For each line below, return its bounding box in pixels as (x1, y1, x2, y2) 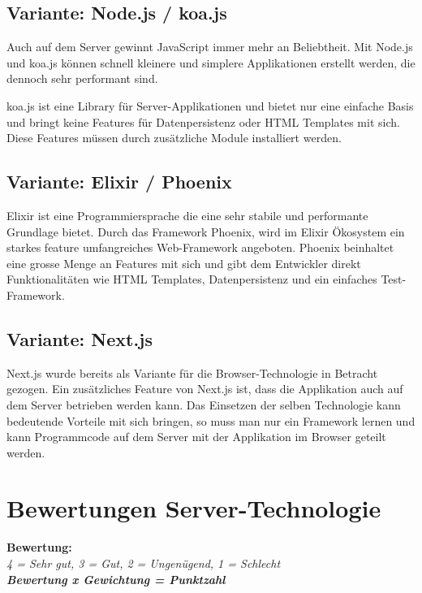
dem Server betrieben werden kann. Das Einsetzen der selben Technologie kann (6, 396, 401, 413)
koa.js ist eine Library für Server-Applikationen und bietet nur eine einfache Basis (6, 97, 414, 114)
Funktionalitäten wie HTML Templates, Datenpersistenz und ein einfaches (6, 271, 377, 288)
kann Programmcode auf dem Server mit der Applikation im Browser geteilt (6, 428, 386, 445)
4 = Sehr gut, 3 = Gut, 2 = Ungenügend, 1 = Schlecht (6, 555, 281, 572)
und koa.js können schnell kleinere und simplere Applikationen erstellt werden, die (6, 54, 416, 71)
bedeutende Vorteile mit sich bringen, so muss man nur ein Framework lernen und (6, 412, 416, 429)
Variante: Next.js (6, 326, 153, 351)
